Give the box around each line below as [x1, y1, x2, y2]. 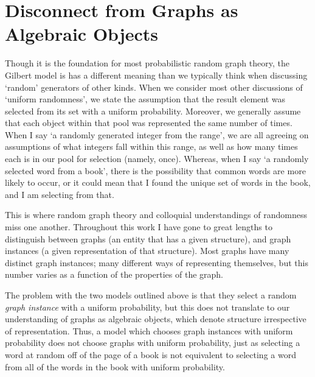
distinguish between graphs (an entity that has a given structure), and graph [5, 232, 291, 245]
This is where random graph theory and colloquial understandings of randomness [5, 208, 307, 221]
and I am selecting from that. [5, 188, 114, 200]
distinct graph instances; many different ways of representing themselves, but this [5, 256, 308, 269]
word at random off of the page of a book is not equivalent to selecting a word [5, 348, 296, 361]
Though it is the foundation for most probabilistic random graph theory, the [5, 57, 289, 69]
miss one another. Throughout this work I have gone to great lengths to [5, 220, 272, 233]
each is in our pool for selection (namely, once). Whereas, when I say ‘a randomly [5, 152, 309, 165]
